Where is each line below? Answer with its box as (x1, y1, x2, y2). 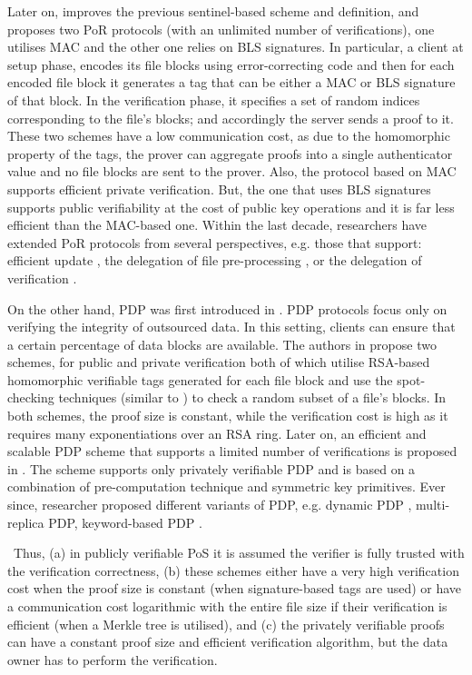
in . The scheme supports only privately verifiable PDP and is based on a (7, 459, 416, 478)
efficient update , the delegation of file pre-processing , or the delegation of (7, 251, 422, 270)
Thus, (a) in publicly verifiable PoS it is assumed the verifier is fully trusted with (13, 543, 465, 562)
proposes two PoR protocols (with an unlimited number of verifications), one (7, 19, 435, 38)
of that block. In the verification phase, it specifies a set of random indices (7, 90, 420, 109)
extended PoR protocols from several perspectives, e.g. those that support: (7, 233, 422, 252)
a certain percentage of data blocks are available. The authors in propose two (7, 334, 437, 353)
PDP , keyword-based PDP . (48, 512, 202, 531)
